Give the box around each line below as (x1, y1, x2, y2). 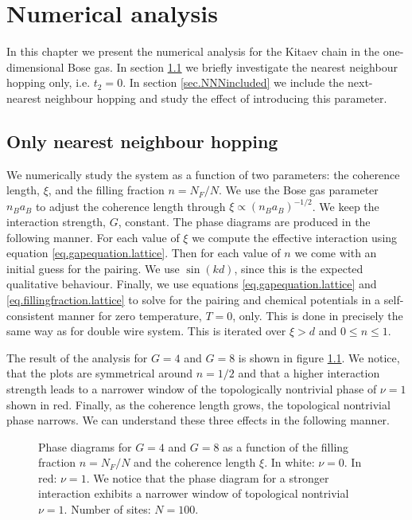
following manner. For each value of (6, 229, 180, 245)
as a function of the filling (223, 438, 349, 455)
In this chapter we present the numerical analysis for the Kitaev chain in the (6, 43, 380, 60)
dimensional (6, 58, 64, 75)
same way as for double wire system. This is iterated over (6, 323, 286, 339)
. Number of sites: (64, 501, 151, 518)
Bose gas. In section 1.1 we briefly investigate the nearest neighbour (68, 58, 398, 75)
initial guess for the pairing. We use (6, 260, 180, 276)
